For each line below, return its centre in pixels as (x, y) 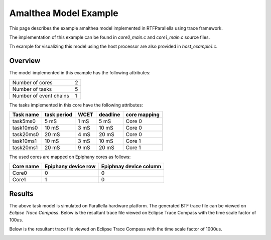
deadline (109, 114)
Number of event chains (41, 95)
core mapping (143, 114)
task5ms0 (24, 122)
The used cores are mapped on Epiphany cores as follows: (70, 157)
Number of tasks (32, 89)
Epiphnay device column (131, 167)
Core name (26, 167)
